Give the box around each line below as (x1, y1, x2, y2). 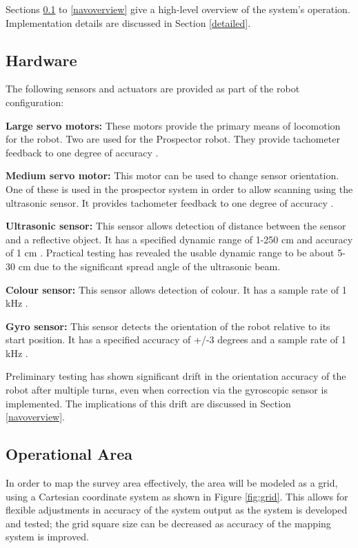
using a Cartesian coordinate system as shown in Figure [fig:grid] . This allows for (6, 489, 348, 503)
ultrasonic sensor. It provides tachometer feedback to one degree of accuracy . (6, 195, 334, 210)
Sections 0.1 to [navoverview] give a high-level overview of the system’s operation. (6, 2, 350, 16)
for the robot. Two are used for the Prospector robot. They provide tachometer (6, 132, 340, 146)
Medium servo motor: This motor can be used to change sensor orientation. (6, 168, 339, 183)
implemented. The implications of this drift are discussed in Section (6, 396, 291, 410)
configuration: (6, 94, 64, 109)
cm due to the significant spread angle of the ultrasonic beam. (18, 258, 281, 273)
